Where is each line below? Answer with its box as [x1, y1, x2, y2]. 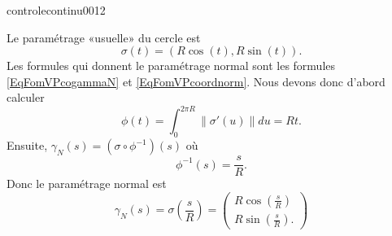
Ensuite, [7, 137, 48, 154]
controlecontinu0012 [7, 2, 106, 18]
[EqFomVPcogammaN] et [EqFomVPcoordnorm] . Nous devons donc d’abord [7, 72, 385, 90]
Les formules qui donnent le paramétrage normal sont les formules [7, 57, 336, 74]
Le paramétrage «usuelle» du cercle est [7, 28, 201, 46]
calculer [7, 89, 45, 106]
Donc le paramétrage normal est [7, 175, 167, 192]
